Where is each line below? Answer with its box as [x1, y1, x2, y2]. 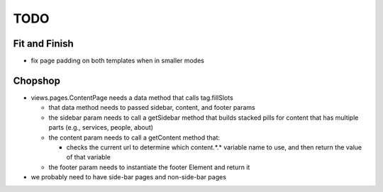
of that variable [66, 153, 111, 162]
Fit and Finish [13, 38, 74, 50]
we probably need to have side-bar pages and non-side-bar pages [30, 173, 227, 181]
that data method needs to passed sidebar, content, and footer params [48, 103, 255, 112]
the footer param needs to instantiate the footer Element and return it [48, 163, 250, 171]
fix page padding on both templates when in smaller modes [30, 57, 205, 65]
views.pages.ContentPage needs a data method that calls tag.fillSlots [30, 93, 233, 102]
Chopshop [13, 74, 60, 86]
